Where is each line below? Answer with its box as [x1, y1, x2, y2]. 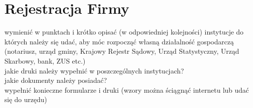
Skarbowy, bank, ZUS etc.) [4, 55, 86, 66]
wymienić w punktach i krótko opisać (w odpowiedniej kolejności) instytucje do [4, 27, 244, 37]
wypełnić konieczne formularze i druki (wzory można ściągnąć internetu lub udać [4, 84, 249, 95]
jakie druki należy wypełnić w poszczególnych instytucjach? [4, 65, 184, 75]
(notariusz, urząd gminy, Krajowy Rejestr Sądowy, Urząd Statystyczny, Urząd [4, 46, 239, 56]
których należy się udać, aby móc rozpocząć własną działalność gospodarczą [4, 36, 234, 46]
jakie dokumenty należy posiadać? [4, 75, 107, 85]
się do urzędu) [4, 94, 47, 105]
